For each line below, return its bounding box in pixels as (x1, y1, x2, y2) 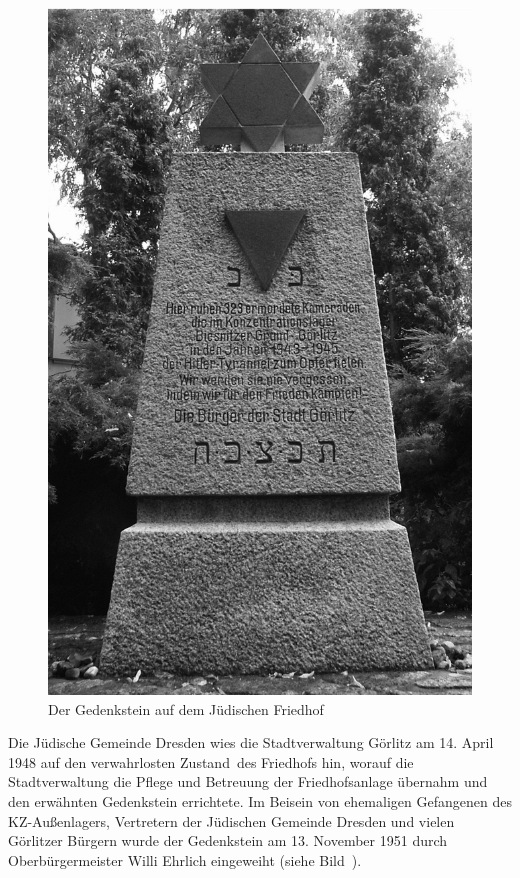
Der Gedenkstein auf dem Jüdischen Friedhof (48, 698, 324, 719)
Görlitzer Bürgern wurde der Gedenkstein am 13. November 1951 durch (8, 830, 448, 851)
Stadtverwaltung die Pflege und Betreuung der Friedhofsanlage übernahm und (8, 771, 488, 792)
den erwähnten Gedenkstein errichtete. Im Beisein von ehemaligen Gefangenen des (8, 790, 512, 811)
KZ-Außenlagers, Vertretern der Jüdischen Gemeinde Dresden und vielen (8, 810, 455, 831)
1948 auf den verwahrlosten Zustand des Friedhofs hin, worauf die (8, 751, 414, 772)
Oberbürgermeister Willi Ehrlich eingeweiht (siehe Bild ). (8, 849, 362, 870)
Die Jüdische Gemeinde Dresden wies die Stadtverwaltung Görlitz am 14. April (8, 732, 494, 753)
